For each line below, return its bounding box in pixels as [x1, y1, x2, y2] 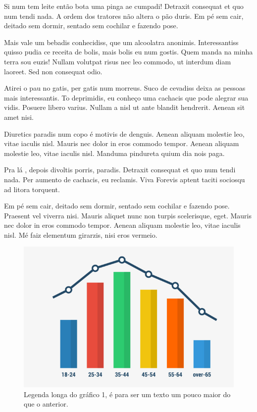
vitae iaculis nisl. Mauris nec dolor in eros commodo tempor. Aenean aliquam [4, 138, 239, 149]
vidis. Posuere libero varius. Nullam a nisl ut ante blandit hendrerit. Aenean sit [4, 102, 245, 112]
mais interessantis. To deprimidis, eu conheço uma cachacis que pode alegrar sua [4, 92, 249, 103]
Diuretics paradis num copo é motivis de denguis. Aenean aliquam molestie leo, [4, 128, 245, 139]
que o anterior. [24, 399, 68, 409]
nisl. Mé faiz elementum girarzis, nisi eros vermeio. [4, 229, 157, 240]
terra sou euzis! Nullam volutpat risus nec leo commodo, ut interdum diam [4, 56, 231, 66]
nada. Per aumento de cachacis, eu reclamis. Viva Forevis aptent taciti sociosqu [4, 174, 245, 184]
